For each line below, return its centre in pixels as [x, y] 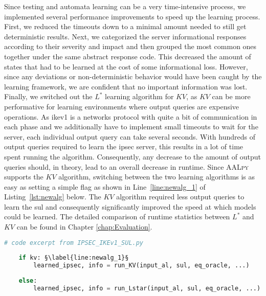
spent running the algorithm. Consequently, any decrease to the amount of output [133, 156]
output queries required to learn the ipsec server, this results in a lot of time [124, 146]
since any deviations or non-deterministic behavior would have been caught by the [133, 76]
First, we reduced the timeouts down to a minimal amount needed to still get [125, 26]
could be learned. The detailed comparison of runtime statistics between [117, 217]
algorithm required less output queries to [180, 197]
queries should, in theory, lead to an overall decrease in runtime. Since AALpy [127, 166]
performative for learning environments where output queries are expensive [122, 106]
